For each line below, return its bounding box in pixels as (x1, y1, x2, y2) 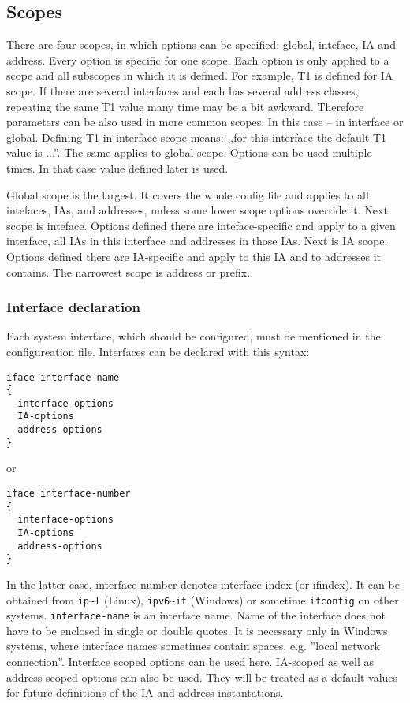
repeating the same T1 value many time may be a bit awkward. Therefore (6, 98, 364, 114)
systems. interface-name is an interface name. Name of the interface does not (6, 607, 386, 623)
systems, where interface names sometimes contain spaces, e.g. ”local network (6, 638, 380, 654)
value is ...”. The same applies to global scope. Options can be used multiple (6, 144, 372, 161)
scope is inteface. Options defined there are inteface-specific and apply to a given (6, 217, 396, 233)
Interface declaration (6, 297, 140, 317)
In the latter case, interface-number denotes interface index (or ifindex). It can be (6, 575, 400, 592)
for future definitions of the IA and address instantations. (6, 684, 284, 701)
